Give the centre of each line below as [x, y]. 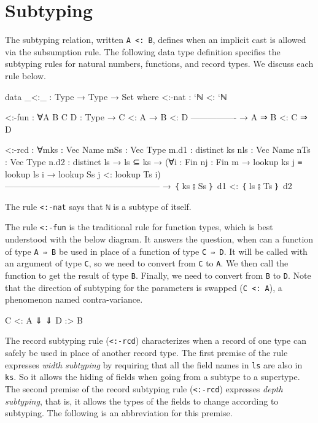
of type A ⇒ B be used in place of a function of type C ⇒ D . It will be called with [156, 251]
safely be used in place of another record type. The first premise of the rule [146, 353]
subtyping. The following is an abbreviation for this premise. [119, 413]
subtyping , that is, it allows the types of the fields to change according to [142, 401]
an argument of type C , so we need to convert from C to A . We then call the [147, 263]
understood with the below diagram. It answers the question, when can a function [159, 239]
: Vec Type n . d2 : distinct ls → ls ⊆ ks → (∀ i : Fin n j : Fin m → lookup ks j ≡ [154, 161]
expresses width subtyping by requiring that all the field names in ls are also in [154, 364]
